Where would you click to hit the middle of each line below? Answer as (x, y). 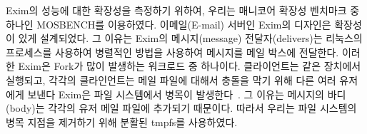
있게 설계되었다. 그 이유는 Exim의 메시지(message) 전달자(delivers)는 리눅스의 (190, 38)
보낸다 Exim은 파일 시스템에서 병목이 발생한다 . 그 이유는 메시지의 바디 (187, 94)
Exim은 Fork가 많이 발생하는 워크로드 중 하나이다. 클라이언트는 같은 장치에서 (190, 66)
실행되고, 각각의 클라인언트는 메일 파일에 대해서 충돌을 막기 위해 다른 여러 (171, 79)
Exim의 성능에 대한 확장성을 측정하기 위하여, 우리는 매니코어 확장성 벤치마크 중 (183, 10)
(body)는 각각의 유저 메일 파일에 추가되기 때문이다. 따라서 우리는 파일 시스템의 (181, 108)
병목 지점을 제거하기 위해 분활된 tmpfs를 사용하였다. (122, 122)
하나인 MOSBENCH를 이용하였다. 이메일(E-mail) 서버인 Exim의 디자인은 (169, 24)
